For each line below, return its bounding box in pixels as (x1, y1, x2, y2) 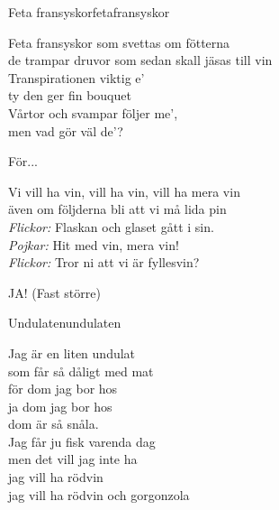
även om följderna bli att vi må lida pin (8, 199, 227, 218)
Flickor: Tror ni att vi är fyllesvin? (8, 253, 200, 272)
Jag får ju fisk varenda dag (8, 431, 156, 450)
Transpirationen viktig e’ (8, 68, 145, 87)
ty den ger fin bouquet (8, 86, 131, 105)
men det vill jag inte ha (8, 450, 138, 468)
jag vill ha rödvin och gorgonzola (8, 485, 190, 504)
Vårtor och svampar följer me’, (8, 103, 178, 122)
